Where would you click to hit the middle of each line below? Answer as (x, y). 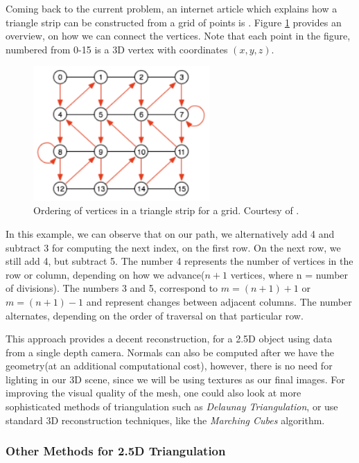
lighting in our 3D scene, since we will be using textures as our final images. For (175, 379)
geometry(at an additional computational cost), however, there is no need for (169, 366)
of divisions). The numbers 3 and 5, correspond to (112, 288)
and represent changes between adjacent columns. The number (219, 301)
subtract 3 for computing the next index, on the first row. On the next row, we (173, 247)
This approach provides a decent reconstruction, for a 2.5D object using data (169, 339)
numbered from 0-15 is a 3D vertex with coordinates (117, 49)
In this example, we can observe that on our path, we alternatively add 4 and (170, 233)
